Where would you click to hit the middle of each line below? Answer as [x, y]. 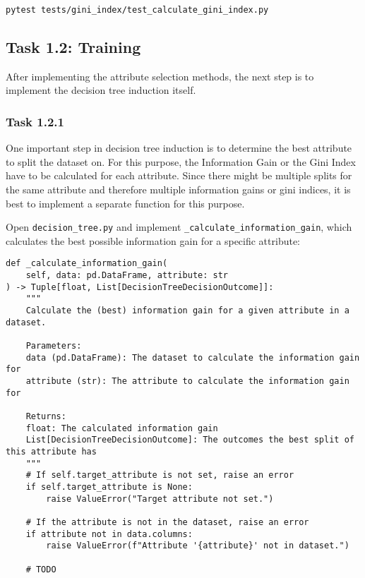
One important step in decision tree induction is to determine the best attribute [179, 148]
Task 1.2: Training [73, 47]
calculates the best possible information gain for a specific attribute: [153, 240]
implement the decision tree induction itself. [101, 90]
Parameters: [54, 346]
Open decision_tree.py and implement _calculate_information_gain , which [179, 227]
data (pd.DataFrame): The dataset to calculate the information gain [193, 357]
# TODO [41, 569]
